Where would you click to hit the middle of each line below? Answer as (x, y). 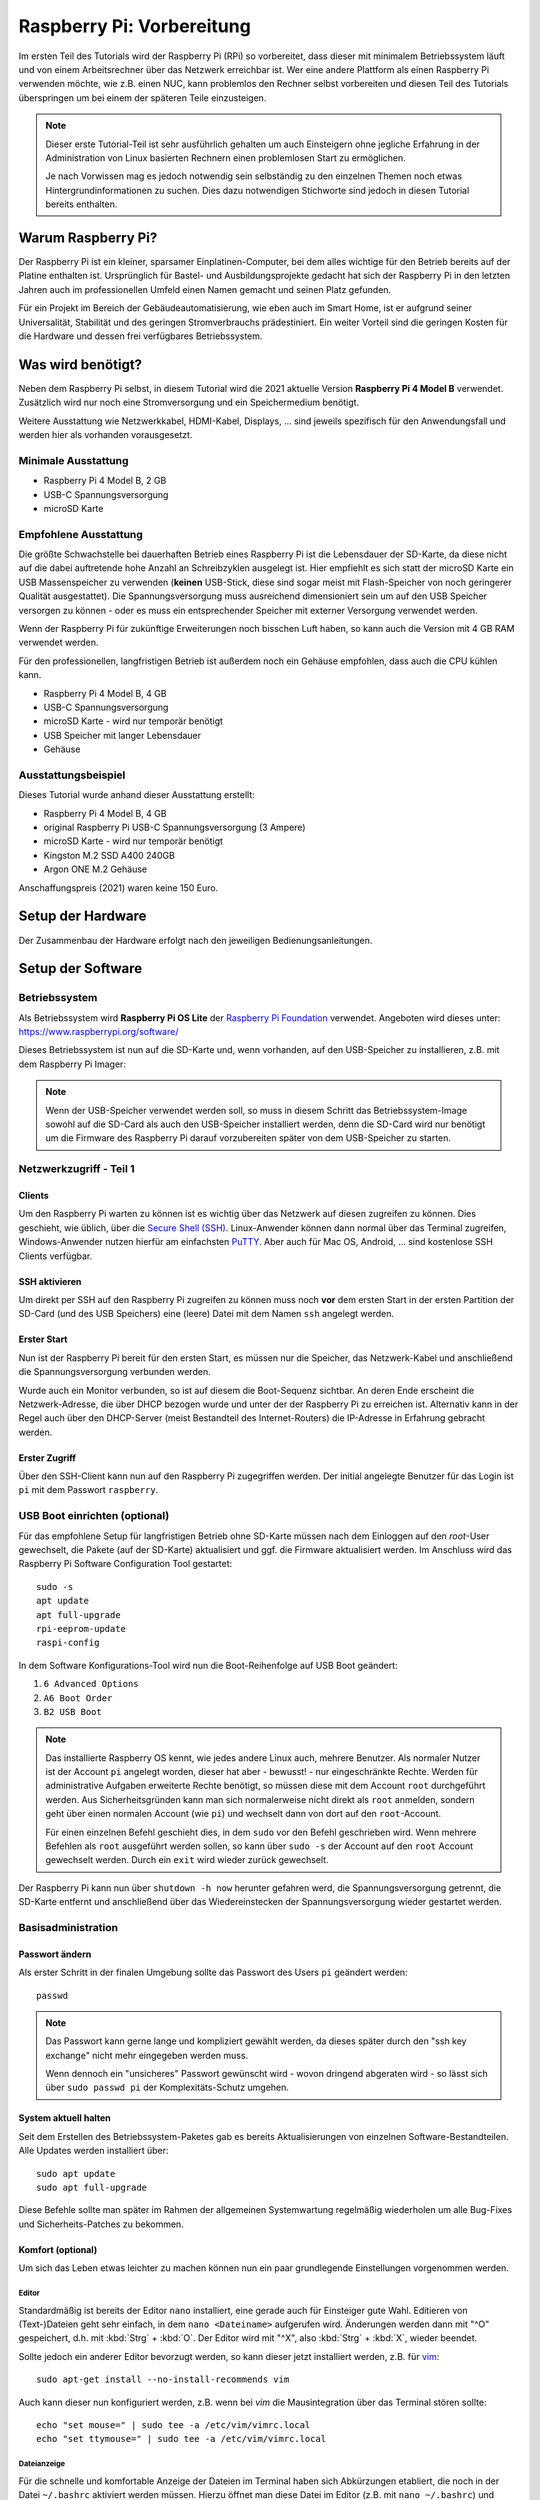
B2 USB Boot (72, 1711)
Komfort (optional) (58, 2249)
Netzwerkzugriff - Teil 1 (76, 1169)
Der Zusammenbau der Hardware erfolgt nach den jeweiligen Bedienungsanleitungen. (195, 940)
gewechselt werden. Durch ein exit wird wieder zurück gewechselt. (187, 1860)
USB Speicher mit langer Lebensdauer (122, 735)
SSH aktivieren (50, 1281)
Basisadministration (68, 1927)
